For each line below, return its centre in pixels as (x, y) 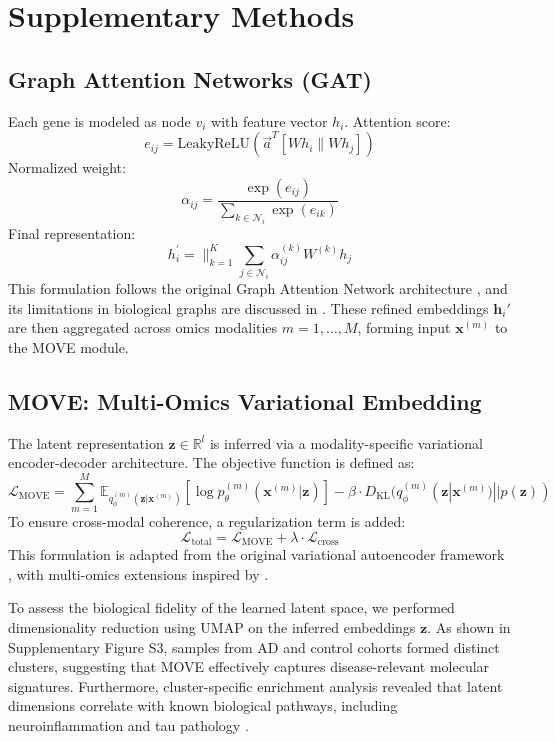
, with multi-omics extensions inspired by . (138, 573)
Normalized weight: (67, 167)
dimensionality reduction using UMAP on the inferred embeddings (212, 626)
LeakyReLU (214, 144)
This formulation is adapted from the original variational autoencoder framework (256, 554)
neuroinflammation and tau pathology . (128, 724)
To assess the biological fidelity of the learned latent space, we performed (231, 607)
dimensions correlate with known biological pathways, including (203, 705)
